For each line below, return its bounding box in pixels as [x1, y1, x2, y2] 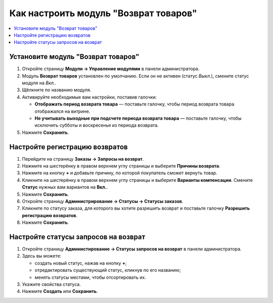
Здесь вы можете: [22, 253, 62, 259]
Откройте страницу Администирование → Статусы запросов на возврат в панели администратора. [22, 246, 242, 252]
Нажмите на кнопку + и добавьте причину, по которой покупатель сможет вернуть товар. [22, 170, 217, 176]
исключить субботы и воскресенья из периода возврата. [34, 122, 159, 128]
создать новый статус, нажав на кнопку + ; [34, 260, 127, 266]
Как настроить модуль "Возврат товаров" [9, 8, 197, 19]
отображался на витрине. [34, 108, 90, 114]
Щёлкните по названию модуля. [22, 87, 92, 93]
